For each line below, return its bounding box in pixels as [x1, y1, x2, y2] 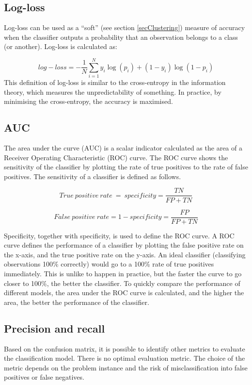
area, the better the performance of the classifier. [4, 297, 149, 307]
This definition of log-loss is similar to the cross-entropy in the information [4, 77, 226, 87]
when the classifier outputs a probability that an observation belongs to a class [4, 32, 238, 42]
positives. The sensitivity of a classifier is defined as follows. [4, 171, 181, 181]
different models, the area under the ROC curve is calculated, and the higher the [4, 287, 244, 298]
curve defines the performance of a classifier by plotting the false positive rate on [4, 240, 244, 250]
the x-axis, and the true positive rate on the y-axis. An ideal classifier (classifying [4, 249, 246, 259]
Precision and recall [4, 320, 105, 335]
